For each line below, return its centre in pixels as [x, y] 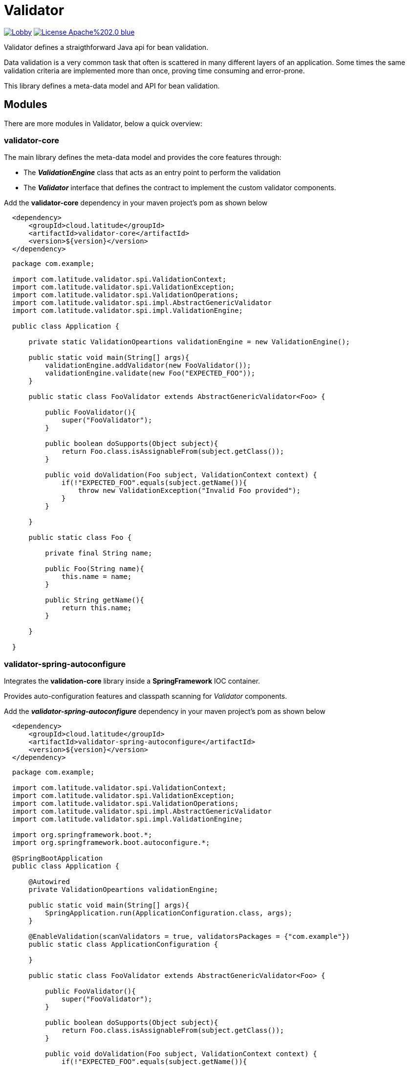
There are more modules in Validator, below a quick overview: [103, 123]
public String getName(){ [95, 600]
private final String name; [99, 553]
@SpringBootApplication [57, 858]
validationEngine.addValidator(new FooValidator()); [148, 366]
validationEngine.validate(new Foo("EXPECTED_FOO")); [150, 373]
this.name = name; [97, 577]
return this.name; [97, 608]
